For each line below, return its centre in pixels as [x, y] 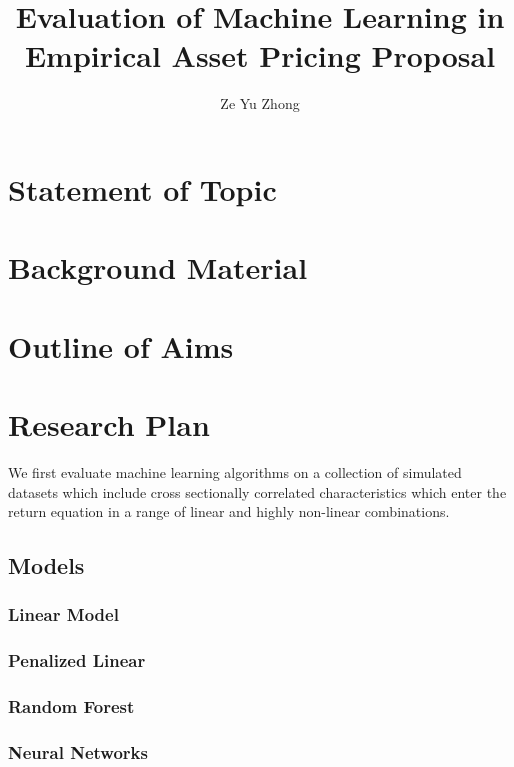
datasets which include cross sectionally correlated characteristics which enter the [257, 491]
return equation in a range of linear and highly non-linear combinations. [229, 511]
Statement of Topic [142, 188]
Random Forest [71, 706]
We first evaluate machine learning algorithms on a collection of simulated [235, 471]
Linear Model [63, 614]
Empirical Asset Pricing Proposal [260, 55]
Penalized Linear [77, 660]
